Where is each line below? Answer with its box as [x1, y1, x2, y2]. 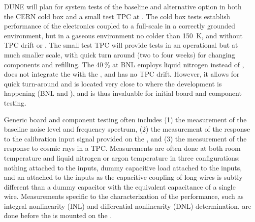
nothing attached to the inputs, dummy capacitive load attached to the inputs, [4, 162, 242, 172]
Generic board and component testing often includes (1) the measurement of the [4, 114, 247, 124]
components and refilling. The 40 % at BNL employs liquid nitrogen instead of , [4, 59, 244, 69]
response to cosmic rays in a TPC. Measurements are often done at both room [4, 143, 241, 153]
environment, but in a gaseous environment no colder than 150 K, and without [4, 30, 243, 40]
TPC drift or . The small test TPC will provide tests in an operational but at [4, 40, 238, 50]
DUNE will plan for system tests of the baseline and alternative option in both [4, 1, 242, 11]
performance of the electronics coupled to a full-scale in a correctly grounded [4, 21, 235, 31]
